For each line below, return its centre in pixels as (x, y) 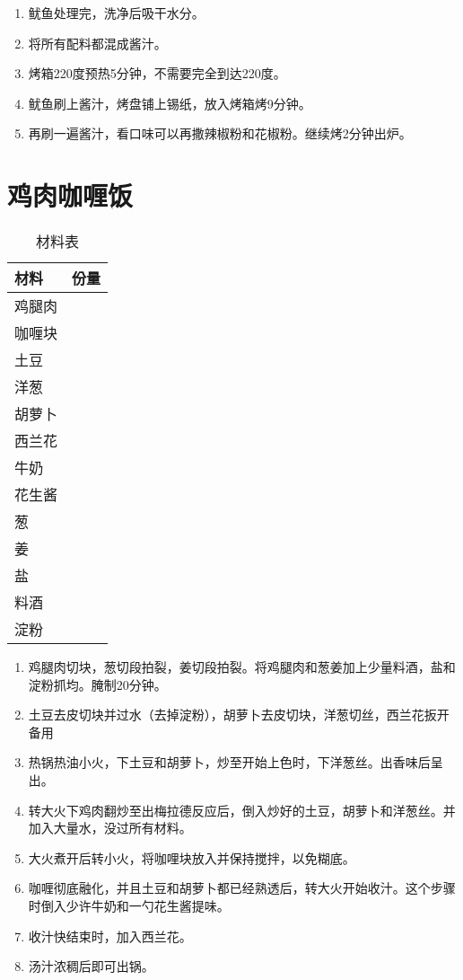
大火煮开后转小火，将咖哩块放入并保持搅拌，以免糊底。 (192, 857)
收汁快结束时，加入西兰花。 (110, 936)
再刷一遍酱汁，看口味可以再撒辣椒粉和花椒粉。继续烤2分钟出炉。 (220, 133)
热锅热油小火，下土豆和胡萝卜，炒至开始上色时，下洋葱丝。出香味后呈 (236, 762)
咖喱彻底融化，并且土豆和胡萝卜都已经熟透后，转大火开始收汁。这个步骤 (242, 888)
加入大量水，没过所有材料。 (110, 828)
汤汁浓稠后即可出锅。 (91, 966)
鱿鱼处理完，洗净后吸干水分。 (116, 13)
